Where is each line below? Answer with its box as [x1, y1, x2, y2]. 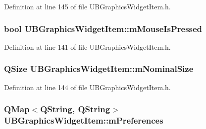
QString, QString [40, 103, 110, 115]
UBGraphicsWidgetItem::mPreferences [4, 114, 163, 127]
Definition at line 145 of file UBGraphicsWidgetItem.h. [4, 1, 171, 11]
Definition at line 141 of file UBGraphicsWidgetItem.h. [4, 41, 171, 52]
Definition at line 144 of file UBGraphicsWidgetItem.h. [4, 82, 171, 92]
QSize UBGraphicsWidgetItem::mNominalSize [4, 63, 194, 75]
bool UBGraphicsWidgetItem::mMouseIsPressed [4, 22, 203, 34]
